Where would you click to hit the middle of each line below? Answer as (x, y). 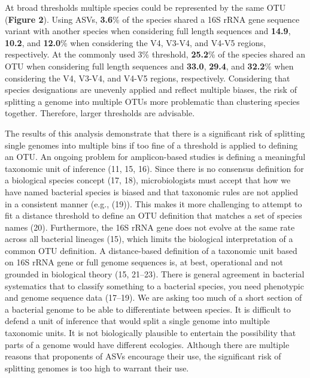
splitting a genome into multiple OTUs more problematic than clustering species (152, 101)
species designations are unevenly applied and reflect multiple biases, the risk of (151, 90)
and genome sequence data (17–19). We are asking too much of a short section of (154, 297)
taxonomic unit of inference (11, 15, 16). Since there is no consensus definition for (154, 168)
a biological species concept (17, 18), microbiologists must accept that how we (148, 180)
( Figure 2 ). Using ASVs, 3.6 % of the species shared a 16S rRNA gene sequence (152, 19)
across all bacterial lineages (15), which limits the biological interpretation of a (149, 239)
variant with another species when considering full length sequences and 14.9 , (148, 31)
